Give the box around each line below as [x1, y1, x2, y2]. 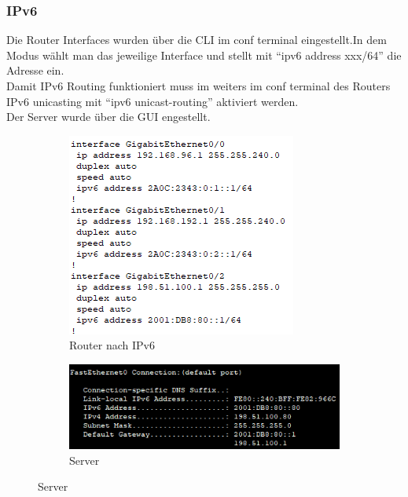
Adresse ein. [6, 62, 64, 79]
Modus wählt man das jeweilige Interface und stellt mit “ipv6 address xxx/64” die [6, 46, 402, 63]
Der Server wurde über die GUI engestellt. [6, 108, 211, 125]
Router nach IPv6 [69, 337, 155, 353]
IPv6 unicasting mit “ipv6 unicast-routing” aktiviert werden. [6, 93, 299, 109]
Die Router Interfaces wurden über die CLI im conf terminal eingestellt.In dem [6, 31, 387, 48]
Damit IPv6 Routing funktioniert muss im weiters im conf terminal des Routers [6, 78, 391, 93]
